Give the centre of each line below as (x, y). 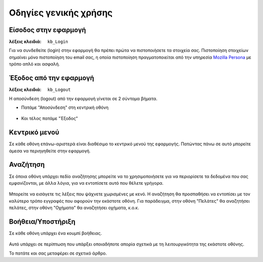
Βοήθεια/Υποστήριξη (42, 221)
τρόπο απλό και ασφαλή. (35, 64)
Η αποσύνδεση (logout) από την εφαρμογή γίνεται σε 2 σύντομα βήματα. (83, 98)
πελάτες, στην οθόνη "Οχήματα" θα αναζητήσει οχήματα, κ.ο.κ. (74, 208)
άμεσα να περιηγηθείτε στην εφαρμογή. (50, 151)
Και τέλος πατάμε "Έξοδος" (49, 119)
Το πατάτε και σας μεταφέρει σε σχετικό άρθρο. (58, 253)
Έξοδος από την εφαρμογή (52, 78)
